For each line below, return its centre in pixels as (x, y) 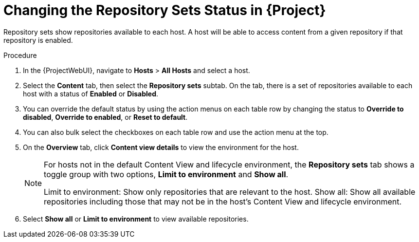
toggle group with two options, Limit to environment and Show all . (166, 174)
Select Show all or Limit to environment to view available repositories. (136, 219)
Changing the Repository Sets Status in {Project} (165, 10)
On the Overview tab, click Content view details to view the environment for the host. (161, 147)
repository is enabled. (38, 40)
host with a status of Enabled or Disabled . (91, 93)
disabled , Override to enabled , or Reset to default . (105, 117)
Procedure (20, 55)
